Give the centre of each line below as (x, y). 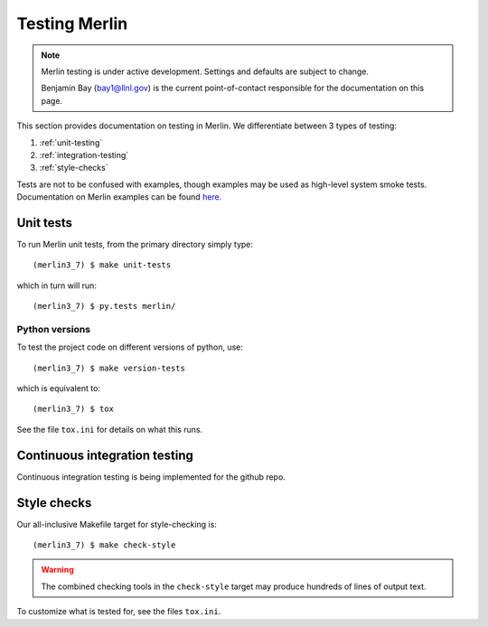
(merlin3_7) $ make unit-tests (102, 265)
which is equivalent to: (59, 388)
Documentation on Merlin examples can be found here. (119, 197)
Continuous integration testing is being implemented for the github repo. (151, 477)
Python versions (53, 329)
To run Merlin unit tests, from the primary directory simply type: (135, 244)
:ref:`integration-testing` (84, 154)
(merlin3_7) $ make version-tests (109, 368)
